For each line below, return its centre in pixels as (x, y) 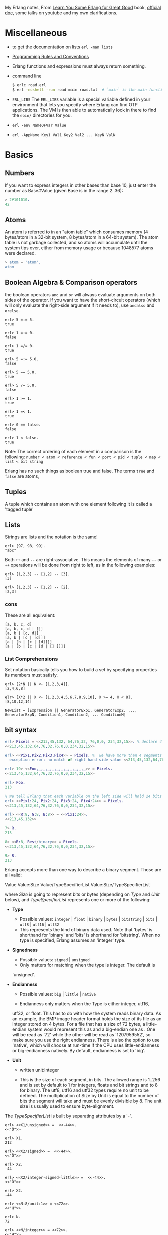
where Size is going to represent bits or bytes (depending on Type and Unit (82, 894)
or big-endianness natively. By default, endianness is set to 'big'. (79, 1051)
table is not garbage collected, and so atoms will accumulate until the (76, 243)
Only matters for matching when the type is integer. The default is (87, 965)
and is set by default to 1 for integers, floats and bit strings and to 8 (89, 1085)
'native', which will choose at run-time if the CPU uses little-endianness (86, 1045)
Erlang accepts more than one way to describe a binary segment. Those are (83, 870)
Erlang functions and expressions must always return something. (79, 66)
